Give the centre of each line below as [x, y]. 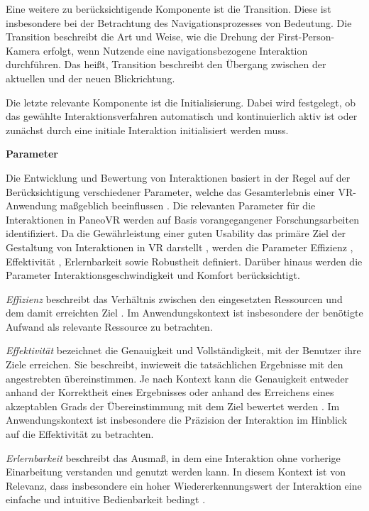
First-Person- [306, 37]
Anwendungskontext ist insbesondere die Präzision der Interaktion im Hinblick [177, 420]
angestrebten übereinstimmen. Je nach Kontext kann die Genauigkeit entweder [177, 378]
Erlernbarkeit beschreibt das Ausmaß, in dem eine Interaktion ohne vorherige [173, 457]
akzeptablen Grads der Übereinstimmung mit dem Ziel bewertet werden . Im [173, 406]
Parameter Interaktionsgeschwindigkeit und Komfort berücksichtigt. [153, 275]
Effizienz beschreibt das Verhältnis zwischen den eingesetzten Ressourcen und [174, 298]
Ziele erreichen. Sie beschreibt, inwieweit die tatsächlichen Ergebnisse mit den [175, 364]
